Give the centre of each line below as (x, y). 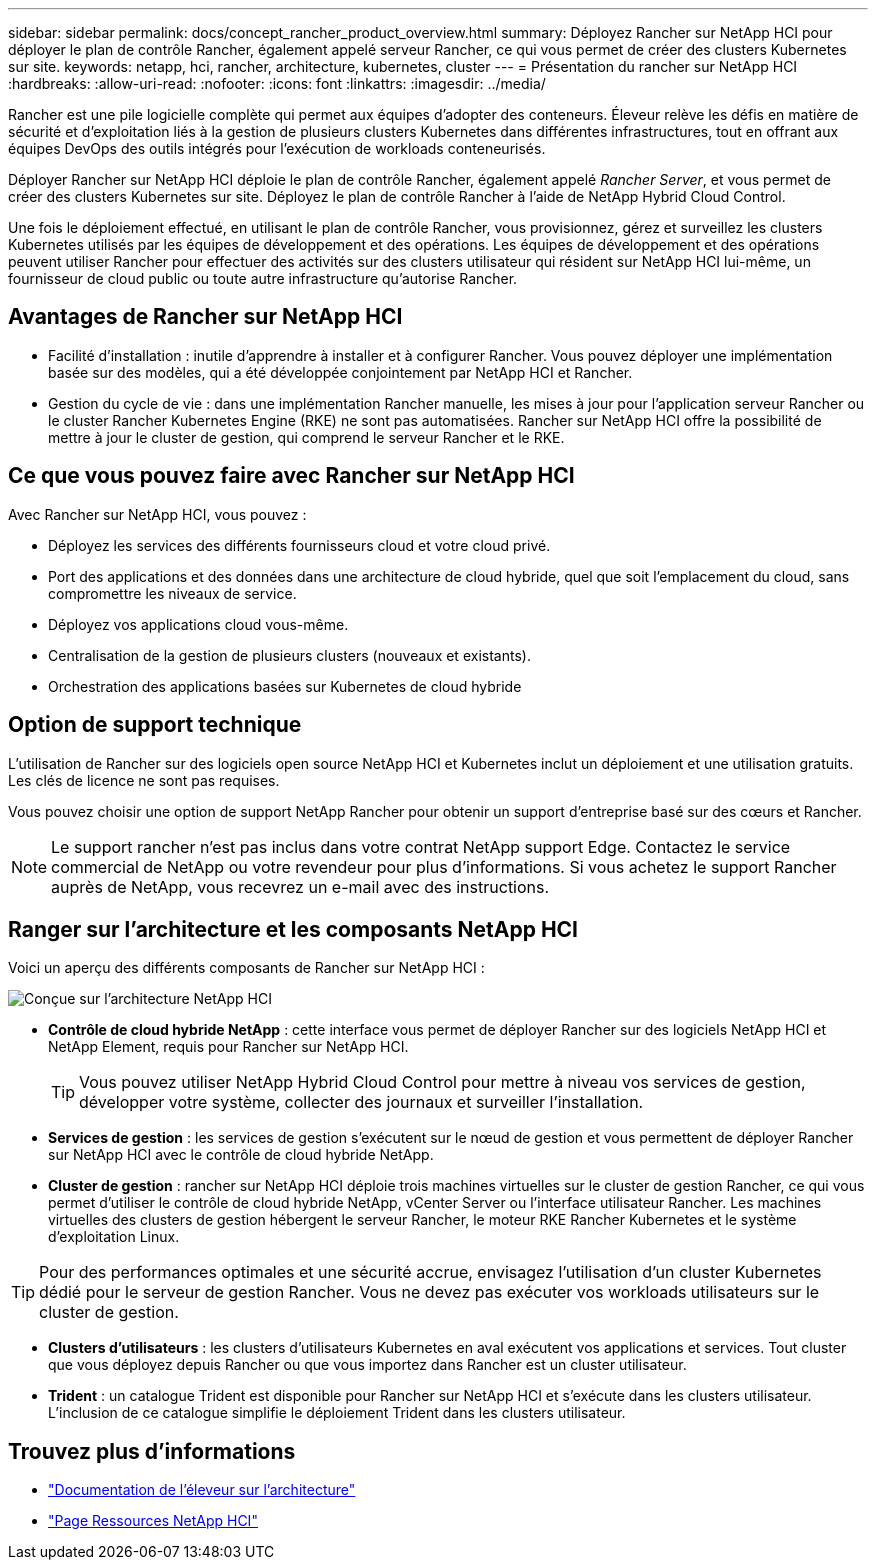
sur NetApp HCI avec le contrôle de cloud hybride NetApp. (241, 1155)
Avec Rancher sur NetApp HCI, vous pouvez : (157, 514)
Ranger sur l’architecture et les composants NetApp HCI (293, 929)
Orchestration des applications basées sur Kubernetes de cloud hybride (285, 686)
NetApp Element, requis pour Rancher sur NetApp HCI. (228, 1047)
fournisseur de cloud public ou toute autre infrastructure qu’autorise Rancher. (263, 278)
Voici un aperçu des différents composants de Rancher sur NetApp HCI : (246, 968)
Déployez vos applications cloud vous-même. (198, 624)
